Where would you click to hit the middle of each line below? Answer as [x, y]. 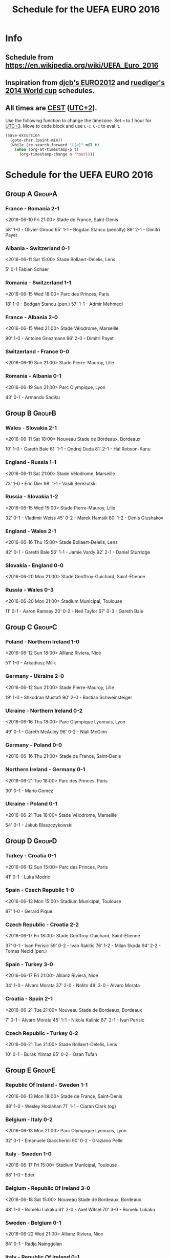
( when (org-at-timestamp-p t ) [47, 150]
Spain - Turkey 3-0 [29, 965]
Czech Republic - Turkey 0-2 [42, 1033]
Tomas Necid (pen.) [26, 951]
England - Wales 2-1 [31, 531]
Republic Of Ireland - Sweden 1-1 [47, 1085]
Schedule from [29, 57]
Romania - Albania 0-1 [33, 376]
